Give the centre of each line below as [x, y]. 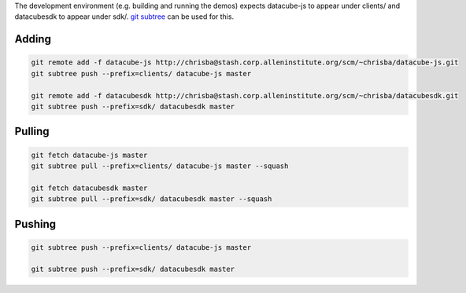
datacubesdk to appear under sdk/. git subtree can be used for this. [124, 16]
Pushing [35, 224]
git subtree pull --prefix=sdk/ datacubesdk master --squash [152, 199]
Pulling [32, 132]
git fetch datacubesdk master [89, 188]
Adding [33, 39]
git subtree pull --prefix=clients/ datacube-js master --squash [160, 166]
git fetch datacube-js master [89, 155]
